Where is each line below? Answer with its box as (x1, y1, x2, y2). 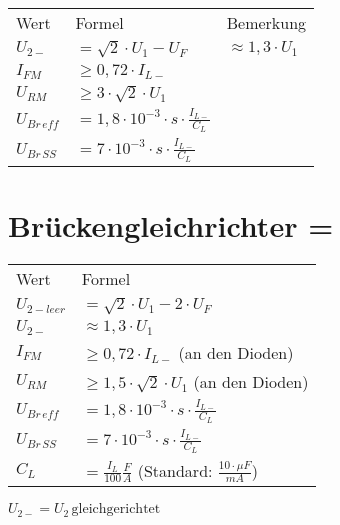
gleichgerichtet (71, 502, 161, 517)
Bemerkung (226, 11, 307, 34)
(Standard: (137, 458, 213, 482)
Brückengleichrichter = (8, 205, 334, 246)
